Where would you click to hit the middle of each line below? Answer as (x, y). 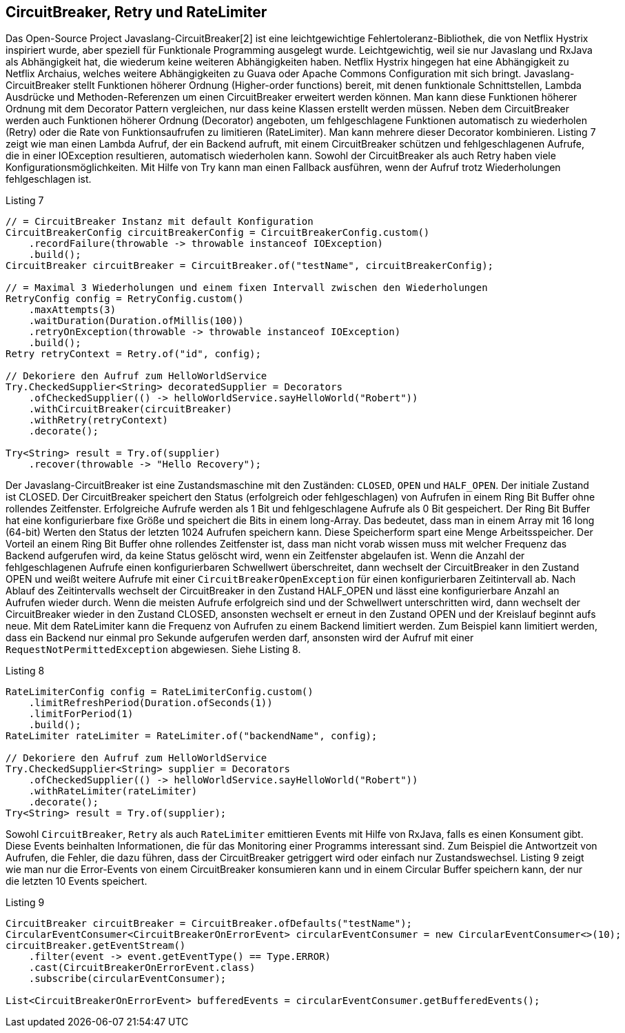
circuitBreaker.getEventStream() (96, 946)
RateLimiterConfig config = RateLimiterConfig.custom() (160, 692)
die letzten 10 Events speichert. (76, 881)
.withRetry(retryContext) (99, 420)
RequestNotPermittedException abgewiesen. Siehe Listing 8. (153, 650)
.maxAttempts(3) (72, 310)
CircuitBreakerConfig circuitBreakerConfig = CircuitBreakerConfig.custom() (218, 233)
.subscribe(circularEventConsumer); (127, 979)
